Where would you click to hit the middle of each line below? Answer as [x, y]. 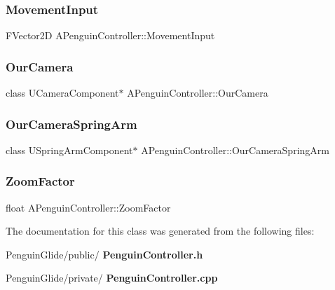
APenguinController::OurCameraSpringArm [235, 150]
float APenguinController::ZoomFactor [88, 207]
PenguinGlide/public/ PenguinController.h [104, 254]
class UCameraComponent [62, 93]
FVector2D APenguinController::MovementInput [110, 35]
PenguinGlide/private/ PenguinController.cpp [112, 278]
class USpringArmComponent [69, 150]
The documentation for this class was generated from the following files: [160, 231]
